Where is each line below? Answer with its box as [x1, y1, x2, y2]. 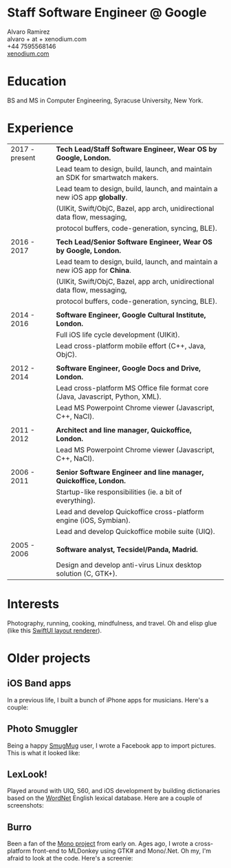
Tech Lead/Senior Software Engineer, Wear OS [56, 237, 213, 247]
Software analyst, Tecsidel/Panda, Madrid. [56, 544, 198, 554]
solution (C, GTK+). [56, 568, 118, 578]
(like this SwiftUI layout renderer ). [7, 626, 102, 634]
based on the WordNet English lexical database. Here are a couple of [7, 794, 203, 802]
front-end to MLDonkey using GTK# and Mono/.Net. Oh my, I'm [32, 847, 212, 855]
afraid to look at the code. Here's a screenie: [7, 854, 133, 863]
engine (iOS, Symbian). [56, 515, 131, 525]
